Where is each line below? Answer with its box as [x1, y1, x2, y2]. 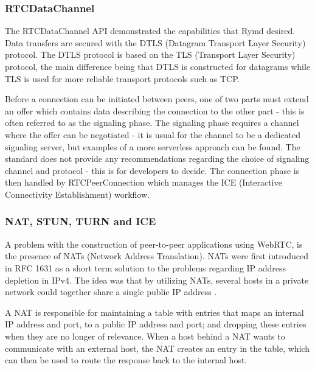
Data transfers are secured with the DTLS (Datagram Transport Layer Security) [5, 36, 306, 49]
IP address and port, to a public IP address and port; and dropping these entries [5, 318, 306, 330]
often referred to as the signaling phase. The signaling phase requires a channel [5, 116, 299, 129]
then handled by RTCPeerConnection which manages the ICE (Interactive [5, 176, 282, 189]
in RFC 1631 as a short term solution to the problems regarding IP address [5, 261, 286, 274]
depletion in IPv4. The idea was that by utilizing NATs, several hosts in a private [5, 273, 309, 286]
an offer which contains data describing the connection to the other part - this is [5, 104, 305, 117]
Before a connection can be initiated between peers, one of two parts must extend [5, 92, 309, 105]
